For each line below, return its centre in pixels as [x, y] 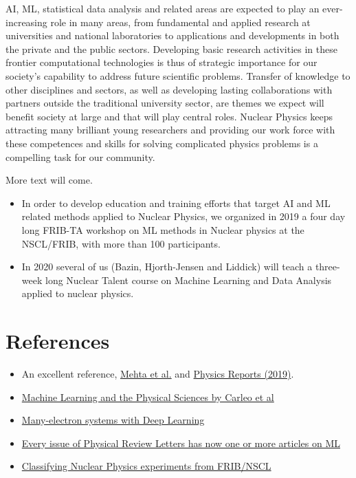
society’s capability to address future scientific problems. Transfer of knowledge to [178, 75]
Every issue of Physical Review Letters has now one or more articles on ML [181, 443]
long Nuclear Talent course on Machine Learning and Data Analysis [188, 280]
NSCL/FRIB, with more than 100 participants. [121, 243]
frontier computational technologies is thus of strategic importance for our [162, 62]
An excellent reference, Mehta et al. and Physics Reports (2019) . [158, 373]
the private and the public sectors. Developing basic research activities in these [171, 48]
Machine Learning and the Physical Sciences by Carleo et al [148, 396]
